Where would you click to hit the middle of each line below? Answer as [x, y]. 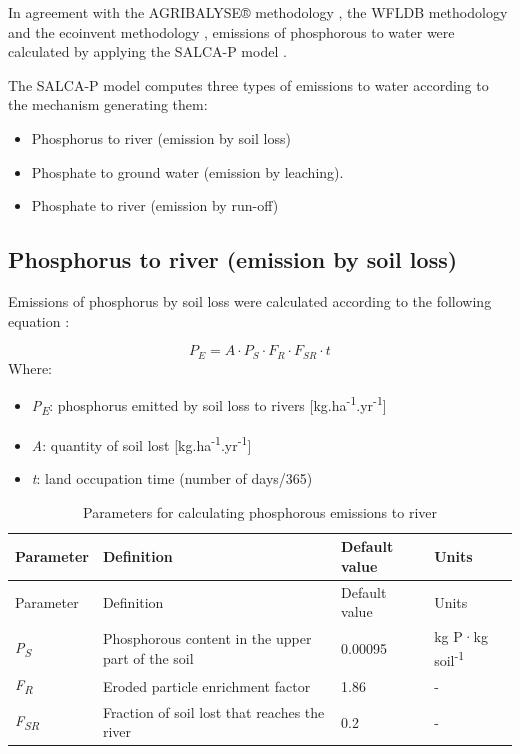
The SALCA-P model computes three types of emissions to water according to [248, 84]
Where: [30, 367]
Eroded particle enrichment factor [206, 685]
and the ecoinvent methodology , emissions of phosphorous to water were [231, 31]
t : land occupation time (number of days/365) [172, 478]
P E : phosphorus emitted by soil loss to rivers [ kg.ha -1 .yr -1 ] [209, 405]
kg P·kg [461, 636]
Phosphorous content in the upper [207, 638]
